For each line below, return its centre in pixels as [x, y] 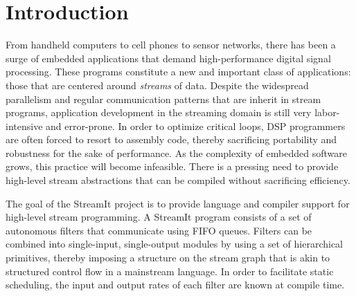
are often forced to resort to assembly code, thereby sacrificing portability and [171, 139]
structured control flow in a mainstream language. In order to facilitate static [170, 271]
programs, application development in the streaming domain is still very [159, 112]
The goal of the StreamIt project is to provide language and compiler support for [178, 203]
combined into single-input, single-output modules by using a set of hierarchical [174, 244]
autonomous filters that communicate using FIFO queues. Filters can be [159, 230]
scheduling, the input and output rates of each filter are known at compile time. [175, 285]
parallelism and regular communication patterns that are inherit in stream [163, 99]
